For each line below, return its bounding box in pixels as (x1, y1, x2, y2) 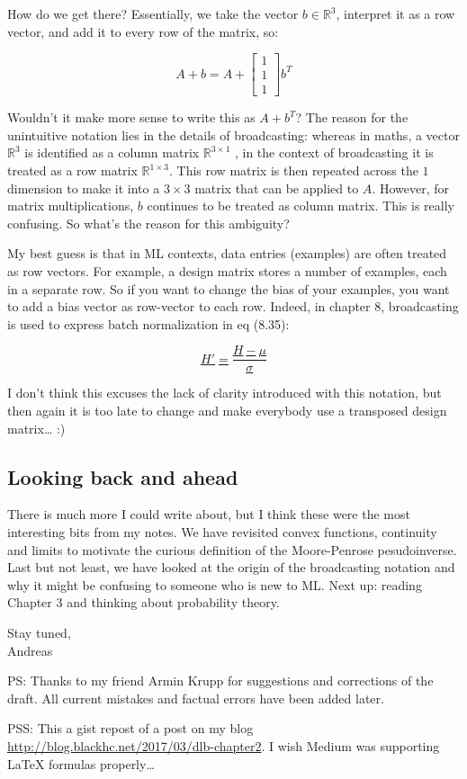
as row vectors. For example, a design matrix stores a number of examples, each (7, 262, 447, 281)
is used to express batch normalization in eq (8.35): (7, 314, 290, 333)
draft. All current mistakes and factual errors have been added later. (7, 688, 384, 707)
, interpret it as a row (336, 4, 455, 22)
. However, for (372, 178, 449, 197)
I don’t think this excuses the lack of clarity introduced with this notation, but (7, 383, 442, 402)
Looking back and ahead (7, 462, 238, 490)
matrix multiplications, (7, 196, 134, 215)
